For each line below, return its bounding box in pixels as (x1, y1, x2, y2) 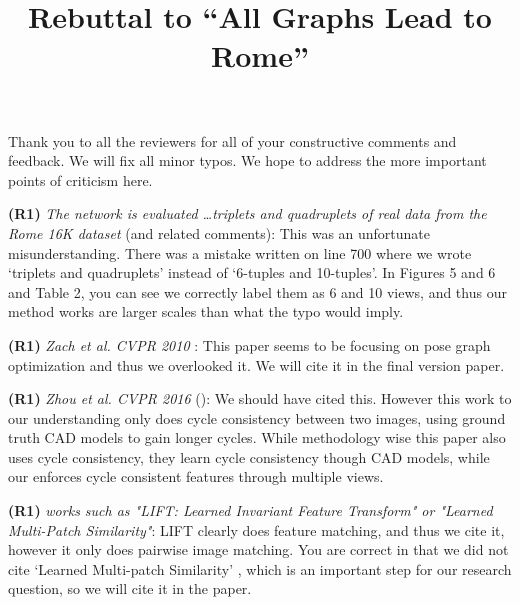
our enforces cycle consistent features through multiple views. (8, 466, 384, 487)
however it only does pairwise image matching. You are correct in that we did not (8, 539, 509, 560)
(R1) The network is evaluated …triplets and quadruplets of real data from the (8, 203, 487, 224)
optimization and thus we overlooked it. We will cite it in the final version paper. (8, 354, 505, 375)
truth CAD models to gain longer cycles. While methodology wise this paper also (8, 427, 506, 448)
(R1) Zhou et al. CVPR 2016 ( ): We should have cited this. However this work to (8, 388, 512, 409)
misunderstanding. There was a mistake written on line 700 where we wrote (8, 242, 472, 263)
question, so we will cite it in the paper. (8, 578, 252, 599)
